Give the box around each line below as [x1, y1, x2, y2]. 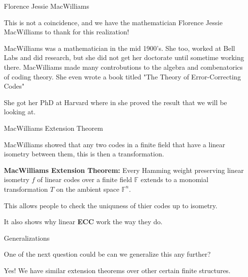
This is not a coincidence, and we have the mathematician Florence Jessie [4, 17, 223, 27]
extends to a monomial [140, 174, 209, 185]
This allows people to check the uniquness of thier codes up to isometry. [4, 200, 217, 210]
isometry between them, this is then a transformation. [4, 149, 164, 159]
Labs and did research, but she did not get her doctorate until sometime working [4, 52, 244, 62]
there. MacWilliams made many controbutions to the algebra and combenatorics [4, 62, 243, 72]
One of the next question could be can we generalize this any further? [4, 249, 211, 259]
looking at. [4, 107, 36, 117]
